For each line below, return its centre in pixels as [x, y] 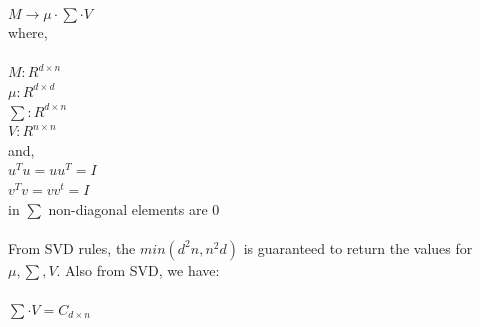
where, [28, 32]
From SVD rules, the [72, 247]
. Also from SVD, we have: [138, 269]
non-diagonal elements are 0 [134, 208]
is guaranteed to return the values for [358, 247]
